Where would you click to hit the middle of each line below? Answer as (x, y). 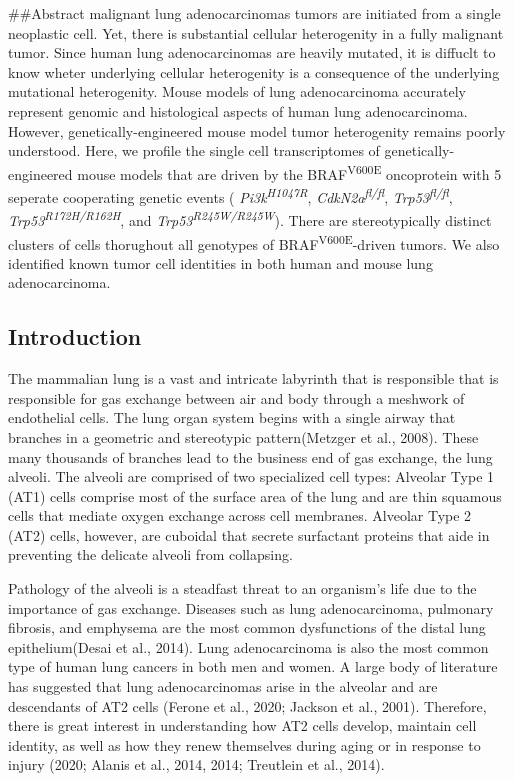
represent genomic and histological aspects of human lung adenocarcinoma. (238, 110)
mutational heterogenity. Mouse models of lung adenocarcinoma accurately (237, 91)
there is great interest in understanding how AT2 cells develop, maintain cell (242, 725)
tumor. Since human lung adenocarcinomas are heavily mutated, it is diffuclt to (252, 52)
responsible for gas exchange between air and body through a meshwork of (236, 397)
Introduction (75, 336)
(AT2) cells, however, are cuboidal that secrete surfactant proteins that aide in (249, 534)
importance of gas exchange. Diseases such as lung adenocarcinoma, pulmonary (251, 607)
